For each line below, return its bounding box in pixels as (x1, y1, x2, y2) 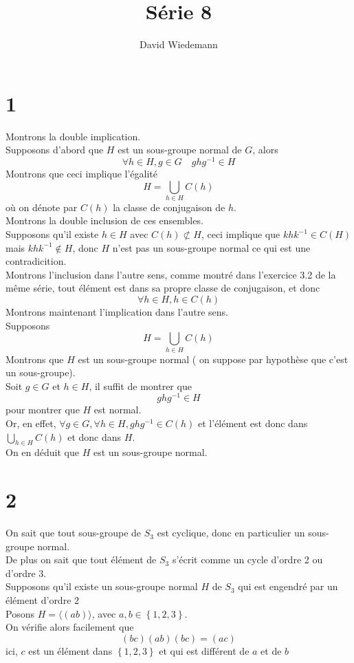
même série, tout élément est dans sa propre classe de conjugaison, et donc (5, 281, 320, 295)
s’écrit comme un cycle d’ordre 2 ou (172, 552, 323, 567)
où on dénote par (5, 199, 78, 214)
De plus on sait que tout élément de (5, 552, 157, 567)
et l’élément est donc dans (198, 415, 308, 430)
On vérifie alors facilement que (5, 620, 134, 634)
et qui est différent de (159, 643, 250, 657)
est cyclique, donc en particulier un (157, 525, 305, 540)
